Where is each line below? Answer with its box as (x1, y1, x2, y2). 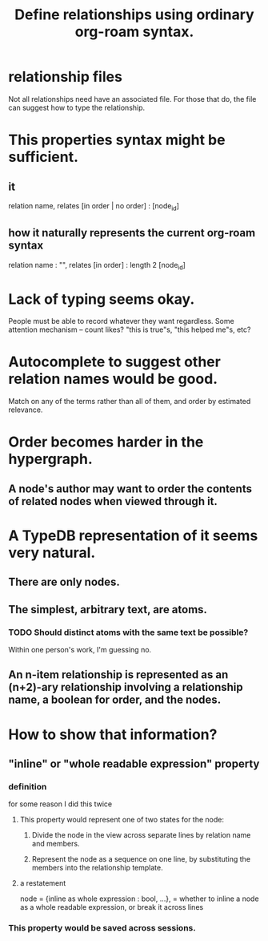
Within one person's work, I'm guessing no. (8, 645, 152, 655)
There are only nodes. (8, 576, 120, 589)
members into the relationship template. (31, 863, 163, 873)
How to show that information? (8, 725, 218, 743)
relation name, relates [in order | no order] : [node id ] (8, 200, 180, 212)
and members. (31, 839, 80, 849)
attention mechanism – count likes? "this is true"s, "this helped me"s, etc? (8, 325, 251, 334)
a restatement (19, 878, 66, 888)
